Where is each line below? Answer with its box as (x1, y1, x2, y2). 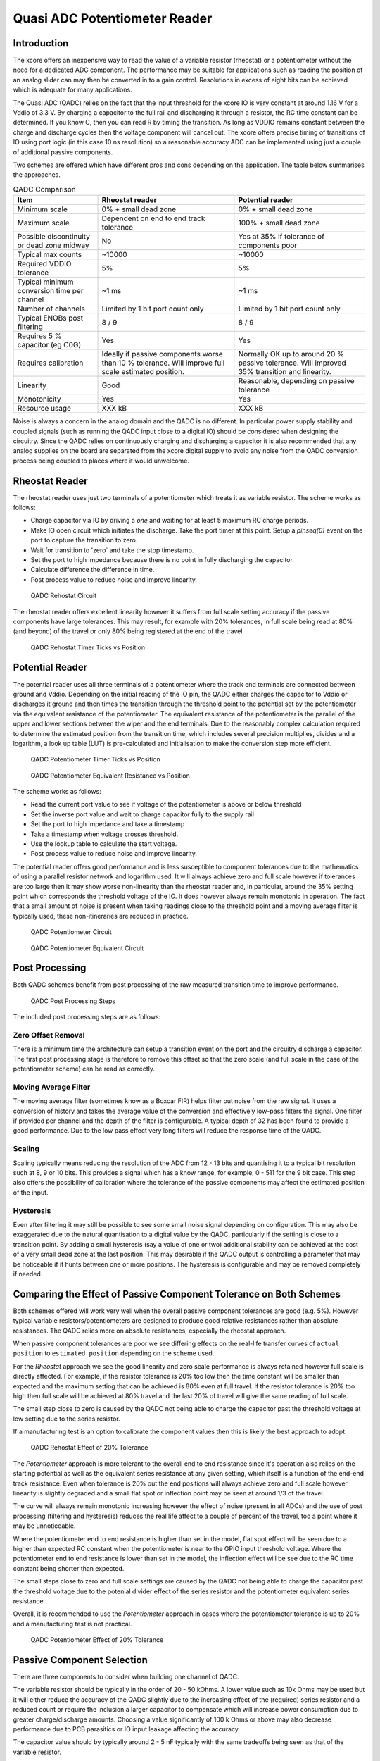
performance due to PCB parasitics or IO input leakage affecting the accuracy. (13, 1724, 241, 1733)
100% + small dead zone (238, 218, 320, 228)
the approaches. (13, 170, 61, 179)
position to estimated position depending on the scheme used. (13, 1349, 215, 1357)
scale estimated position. (101, 367, 184, 377)
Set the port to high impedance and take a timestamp (30, 820, 185, 828)
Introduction (13, 37, 69, 49)
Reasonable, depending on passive (238, 376, 355, 386)
